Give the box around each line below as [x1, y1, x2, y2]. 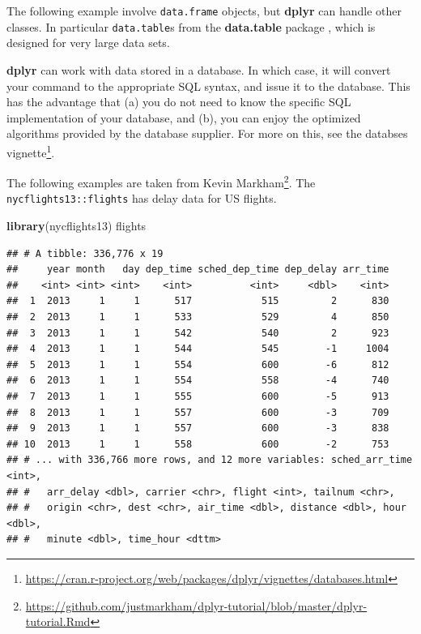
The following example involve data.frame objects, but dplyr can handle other [6, 2, 402, 19]
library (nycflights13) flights [6, 217, 147, 234]
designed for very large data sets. [6, 34, 170, 51]
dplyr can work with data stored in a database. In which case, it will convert [6, 61, 391, 78]
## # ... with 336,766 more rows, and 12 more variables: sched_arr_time [6, 454, 413, 466]
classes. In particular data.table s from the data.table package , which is [6, 18, 376, 35]
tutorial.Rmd [25, 613, 91, 630]
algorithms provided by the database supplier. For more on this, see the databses [6, 125, 408, 142]
